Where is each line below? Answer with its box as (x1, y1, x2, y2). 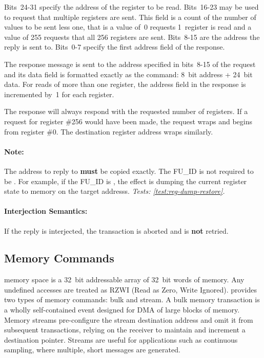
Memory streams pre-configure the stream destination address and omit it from (4, 314, 253, 325)
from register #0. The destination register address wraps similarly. (4, 126, 213, 137)
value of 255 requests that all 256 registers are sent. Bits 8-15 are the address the (4, 31, 260, 42)
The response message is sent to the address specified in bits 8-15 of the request (4, 58, 256, 69)
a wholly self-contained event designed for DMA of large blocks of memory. (4, 304, 240, 315)
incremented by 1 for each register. (4, 88, 114, 99)
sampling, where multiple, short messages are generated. (4, 344, 180, 355)
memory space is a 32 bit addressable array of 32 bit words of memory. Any (4, 274, 245, 285)
